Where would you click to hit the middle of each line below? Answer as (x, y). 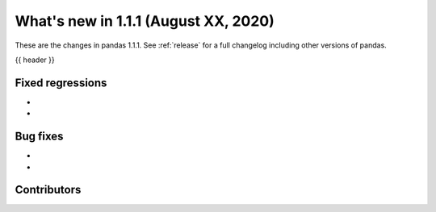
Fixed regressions (61, 83)
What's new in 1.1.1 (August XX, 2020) (145, 21)
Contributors (48, 190)
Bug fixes (39, 137)
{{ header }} (35, 60)
